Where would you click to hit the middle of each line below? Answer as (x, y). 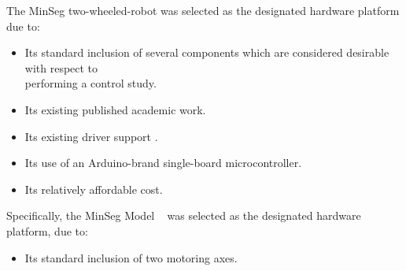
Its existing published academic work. (115, 109)
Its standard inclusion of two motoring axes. (131, 257)
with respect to (61, 67)
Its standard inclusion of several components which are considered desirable (207, 52)
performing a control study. (90, 83)
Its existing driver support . (91, 136)
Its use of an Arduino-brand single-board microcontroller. (163, 163)
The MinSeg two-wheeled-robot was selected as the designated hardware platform (203, 10)
